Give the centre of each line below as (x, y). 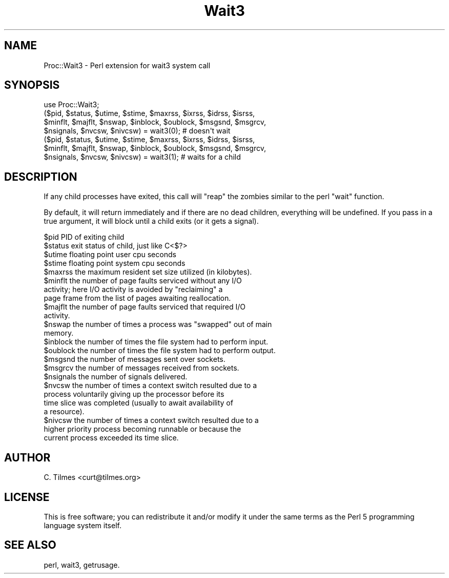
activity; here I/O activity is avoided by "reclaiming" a (133, 290)
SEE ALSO (30, 545)
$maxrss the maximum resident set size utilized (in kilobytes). (148, 272)
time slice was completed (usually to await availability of (138, 403)
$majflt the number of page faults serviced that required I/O (145, 307)
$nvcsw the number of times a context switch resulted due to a (150, 386)
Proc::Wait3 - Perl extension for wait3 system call (127, 65)
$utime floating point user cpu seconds (110, 255)
